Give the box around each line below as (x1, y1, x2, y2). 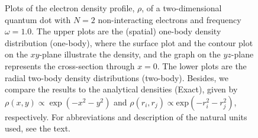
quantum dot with (5, 13, 71, 25)
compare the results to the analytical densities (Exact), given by (5, 83, 238, 95)
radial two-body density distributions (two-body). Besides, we (5, 71, 228, 84)
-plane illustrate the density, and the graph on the (39, 48, 221, 60)
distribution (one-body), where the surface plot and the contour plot (5, 36, 253, 49)
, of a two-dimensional (141, 2, 222, 14)
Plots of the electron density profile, (5, 2, 135, 14)
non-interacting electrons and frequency (98, 13, 241, 25)
